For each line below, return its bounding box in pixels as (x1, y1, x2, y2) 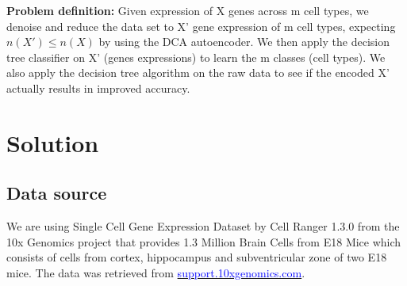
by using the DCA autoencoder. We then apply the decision (98, 33, 390, 50)
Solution (6, 126, 99, 158)
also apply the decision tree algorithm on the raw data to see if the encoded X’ (6, 64, 390, 81)
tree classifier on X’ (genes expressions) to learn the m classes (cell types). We (6, 48, 386, 65)
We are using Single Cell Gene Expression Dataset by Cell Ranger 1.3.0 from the (6, 218, 400, 235)
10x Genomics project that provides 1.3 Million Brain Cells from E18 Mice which (6, 233, 401, 250)
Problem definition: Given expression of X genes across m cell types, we (6, 2, 369, 18)
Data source (6, 181, 107, 205)
